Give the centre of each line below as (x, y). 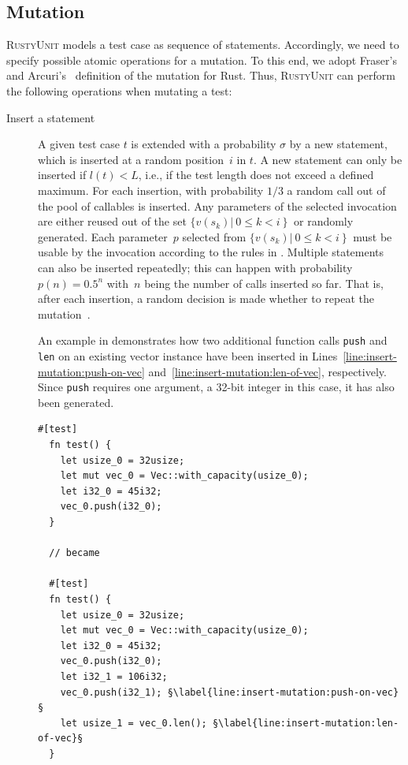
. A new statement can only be (328, 159)
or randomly (323, 221)
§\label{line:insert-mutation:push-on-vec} (283, 692)
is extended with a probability (204, 144)
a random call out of (336, 190)
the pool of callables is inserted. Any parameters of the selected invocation (217, 205)
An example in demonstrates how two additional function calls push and (213, 340)
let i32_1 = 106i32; (114, 676)
